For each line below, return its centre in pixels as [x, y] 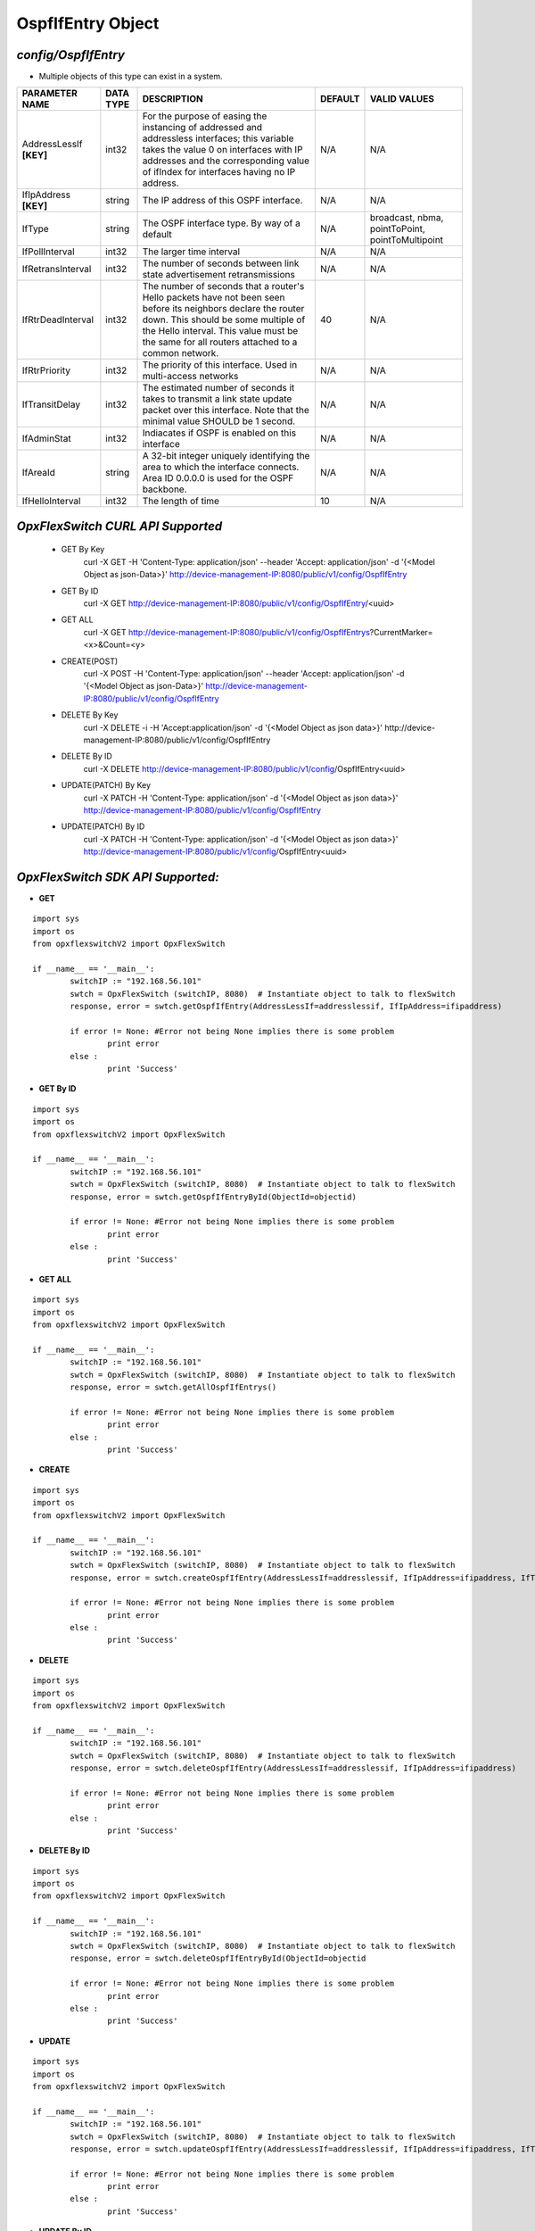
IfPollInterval [48, 252]
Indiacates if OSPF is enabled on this [219, 433]
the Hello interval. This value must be [220, 331]
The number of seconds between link [221, 263]
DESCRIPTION [173, 99]
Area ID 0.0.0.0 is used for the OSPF [218, 478]
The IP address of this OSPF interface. [222, 201]
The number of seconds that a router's [223, 286]
